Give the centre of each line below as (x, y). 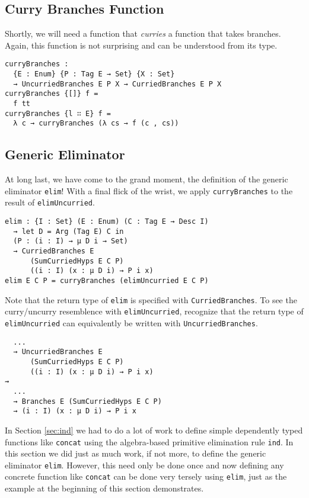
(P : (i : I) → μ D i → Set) (71, 241)
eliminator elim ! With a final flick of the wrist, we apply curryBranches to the (149, 190)
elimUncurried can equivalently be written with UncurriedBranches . (131, 323)
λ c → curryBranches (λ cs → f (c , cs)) (96, 123)
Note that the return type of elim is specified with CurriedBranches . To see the (151, 299)
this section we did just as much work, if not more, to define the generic (136, 453)
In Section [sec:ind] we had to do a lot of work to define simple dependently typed (154, 430)
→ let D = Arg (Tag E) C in (69, 231)
